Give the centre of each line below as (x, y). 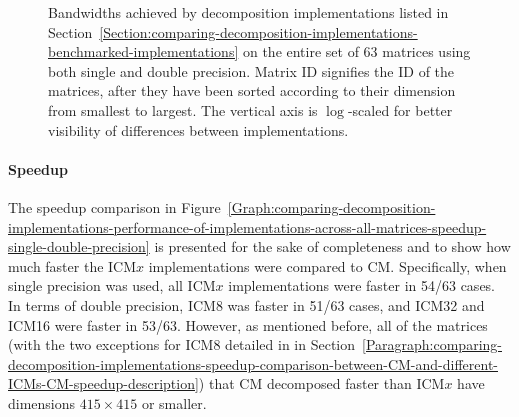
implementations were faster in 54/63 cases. (362, 285)
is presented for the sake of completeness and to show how (332, 246)
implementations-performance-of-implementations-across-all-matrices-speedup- (247, 226)
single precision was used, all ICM (112, 285)
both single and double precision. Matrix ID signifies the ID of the (251, 70)
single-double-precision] (79, 246)
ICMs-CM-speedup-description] (103, 383)
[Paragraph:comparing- (432, 344)
